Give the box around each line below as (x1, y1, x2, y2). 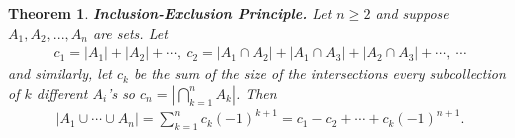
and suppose (375, 3, 449, 23)
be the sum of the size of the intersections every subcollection (133, 63, 506, 84)
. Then (235, 82, 277, 103)
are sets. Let (92, 22, 168, 43)
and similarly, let (8, 63, 112, 84)
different (36, 82, 88, 103)
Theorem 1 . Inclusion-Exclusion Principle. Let (8, 3, 332, 23)
